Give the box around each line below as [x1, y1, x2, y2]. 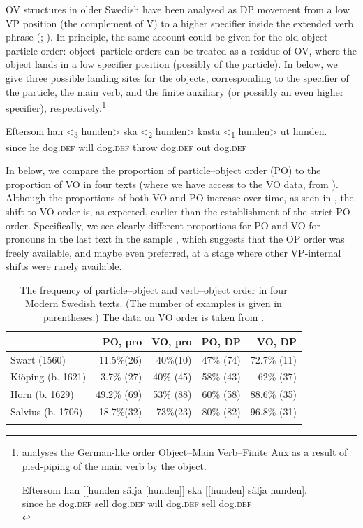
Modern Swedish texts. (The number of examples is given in [25, 296, 282, 311]
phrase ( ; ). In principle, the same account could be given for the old [6, 29, 299, 44]
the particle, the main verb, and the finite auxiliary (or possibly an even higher [6, 84, 344, 99]
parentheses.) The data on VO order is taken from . [43, 310, 265, 324]
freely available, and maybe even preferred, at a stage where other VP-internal [6, 245, 341, 259]
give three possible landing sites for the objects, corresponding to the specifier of [6, 70, 349, 85]
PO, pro [102, 334, 142, 348]
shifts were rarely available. [6, 259, 122, 273]
